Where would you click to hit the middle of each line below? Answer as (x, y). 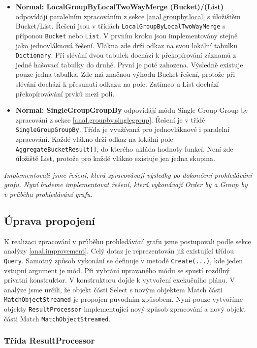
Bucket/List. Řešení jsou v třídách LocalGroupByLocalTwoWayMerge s (120, 26)
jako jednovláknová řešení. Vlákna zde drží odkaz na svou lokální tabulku (127, 45)
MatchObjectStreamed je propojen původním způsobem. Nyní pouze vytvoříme (124, 299)
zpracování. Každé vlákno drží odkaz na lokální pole (94, 139)
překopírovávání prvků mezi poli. (65, 93)
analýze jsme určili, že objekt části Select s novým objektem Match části (113, 289)
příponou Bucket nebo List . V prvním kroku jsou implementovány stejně (127, 35)
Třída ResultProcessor (49, 340)
